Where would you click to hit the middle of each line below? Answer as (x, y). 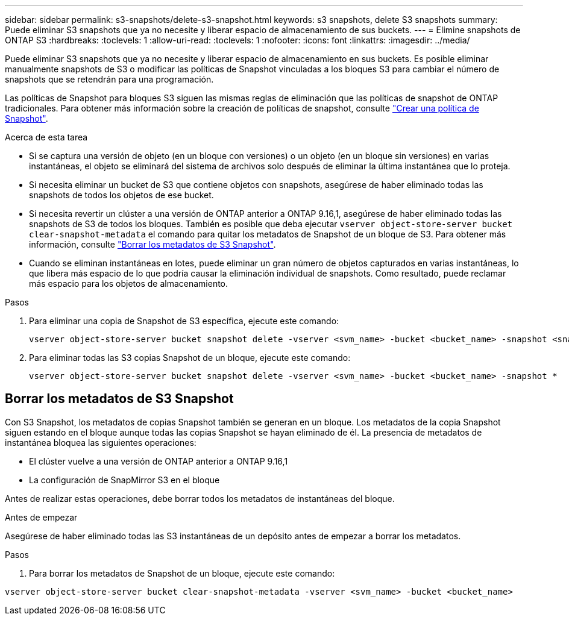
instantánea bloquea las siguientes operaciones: (101, 442)
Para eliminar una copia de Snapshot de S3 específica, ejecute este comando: (184, 321)
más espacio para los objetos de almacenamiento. (129, 283)
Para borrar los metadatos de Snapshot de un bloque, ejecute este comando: (182, 573)
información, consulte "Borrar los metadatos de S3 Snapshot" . (152, 244)
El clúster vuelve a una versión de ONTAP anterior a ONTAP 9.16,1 (159, 461)
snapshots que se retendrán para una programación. (109, 79)
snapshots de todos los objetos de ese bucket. (121, 195)
